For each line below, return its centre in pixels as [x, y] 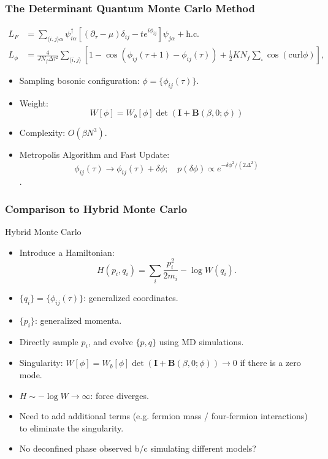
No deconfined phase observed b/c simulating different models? [138, 448]
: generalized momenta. [78, 320]
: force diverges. [120, 395]
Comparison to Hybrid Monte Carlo [96, 208]
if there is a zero [270, 363]
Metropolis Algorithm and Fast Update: [94, 155]
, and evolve [110, 341]
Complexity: [42, 132]
